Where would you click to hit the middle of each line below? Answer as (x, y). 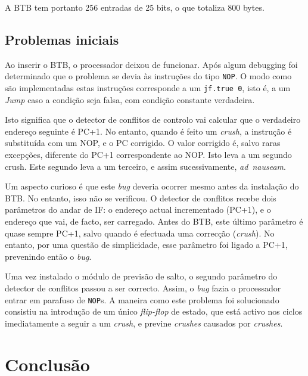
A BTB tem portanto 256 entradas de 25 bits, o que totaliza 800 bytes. (135, 7)
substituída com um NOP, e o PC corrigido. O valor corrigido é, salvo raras (143, 143)
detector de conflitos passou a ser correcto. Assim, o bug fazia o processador (143, 288)
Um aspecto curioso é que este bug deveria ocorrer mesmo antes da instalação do (152, 186)
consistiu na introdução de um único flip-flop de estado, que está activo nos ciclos (154, 311)
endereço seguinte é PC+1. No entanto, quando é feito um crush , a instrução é (148, 131)
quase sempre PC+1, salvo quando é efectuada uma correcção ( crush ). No (140, 233)
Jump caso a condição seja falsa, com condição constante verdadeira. (130, 99)
